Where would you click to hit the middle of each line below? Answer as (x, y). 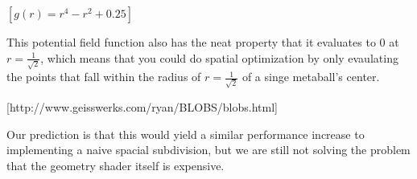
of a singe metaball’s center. (311, 77)
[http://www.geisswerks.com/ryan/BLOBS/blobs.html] (142, 107)
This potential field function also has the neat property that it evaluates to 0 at (203, 42)
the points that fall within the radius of (104, 77)
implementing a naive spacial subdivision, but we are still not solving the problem (208, 150)
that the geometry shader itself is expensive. (116, 165)
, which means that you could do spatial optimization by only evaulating (219, 57)
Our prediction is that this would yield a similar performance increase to (186, 134)
